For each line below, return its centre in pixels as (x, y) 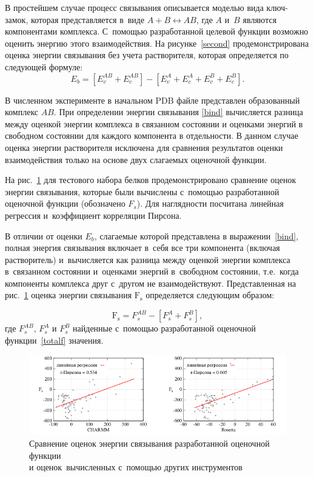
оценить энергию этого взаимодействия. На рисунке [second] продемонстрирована (157, 43)
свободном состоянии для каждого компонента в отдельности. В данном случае (152, 135)
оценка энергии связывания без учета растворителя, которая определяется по (147, 55)
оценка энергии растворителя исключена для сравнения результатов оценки (144, 147)
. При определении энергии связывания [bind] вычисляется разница (178, 112)
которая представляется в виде (88, 19)
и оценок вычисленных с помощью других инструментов (136, 467)
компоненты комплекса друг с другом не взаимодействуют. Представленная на (151, 283)
